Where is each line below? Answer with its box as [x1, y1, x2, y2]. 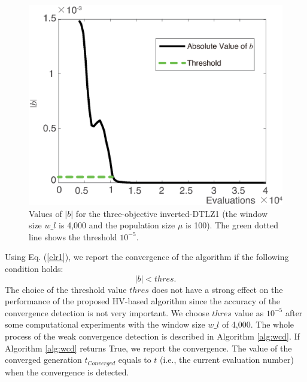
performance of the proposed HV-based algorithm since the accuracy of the [5, 295, 281, 307]
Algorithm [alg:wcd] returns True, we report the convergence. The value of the [5, 341, 292, 354]
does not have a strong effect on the [151, 283, 283, 295]
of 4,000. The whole [221, 318, 294, 331]
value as [234, 306, 264, 319]
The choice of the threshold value [5, 283, 127, 295]
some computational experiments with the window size [5, 318, 205, 331]
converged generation [5, 353, 82, 366]
